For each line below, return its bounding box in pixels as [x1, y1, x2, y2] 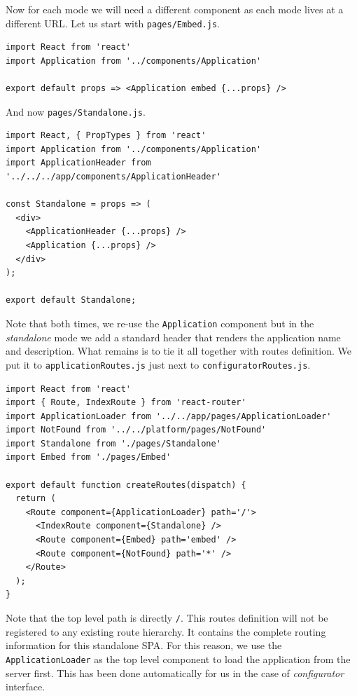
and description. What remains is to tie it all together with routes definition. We [6, 343, 351, 358]
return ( [15, 493, 56, 504]
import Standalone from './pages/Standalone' [6, 438, 221, 449]
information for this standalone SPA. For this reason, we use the [6, 638, 282, 653]
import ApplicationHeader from [6, 158, 151, 168]
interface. [6, 679, 45, 694]
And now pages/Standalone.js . [6, 104, 146, 118]
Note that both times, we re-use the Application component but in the [6, 316, 314, 330]
